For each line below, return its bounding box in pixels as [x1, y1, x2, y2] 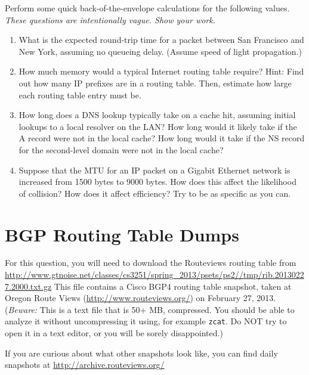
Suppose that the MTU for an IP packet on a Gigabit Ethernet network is [18, 163, 291, 176]
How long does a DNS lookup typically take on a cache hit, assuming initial [18, 109, 296, 121]
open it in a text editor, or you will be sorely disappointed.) [5, 327, 223, 339]
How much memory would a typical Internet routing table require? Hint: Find [18, 65, 304, 78]
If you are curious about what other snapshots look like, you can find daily [5, 346, 278, 359]
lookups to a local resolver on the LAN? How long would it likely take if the [18, 120, 297, 132]
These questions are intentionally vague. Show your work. [5, 13, 216, 26]
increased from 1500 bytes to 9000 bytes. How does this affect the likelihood [18, 175, 296, 188]
